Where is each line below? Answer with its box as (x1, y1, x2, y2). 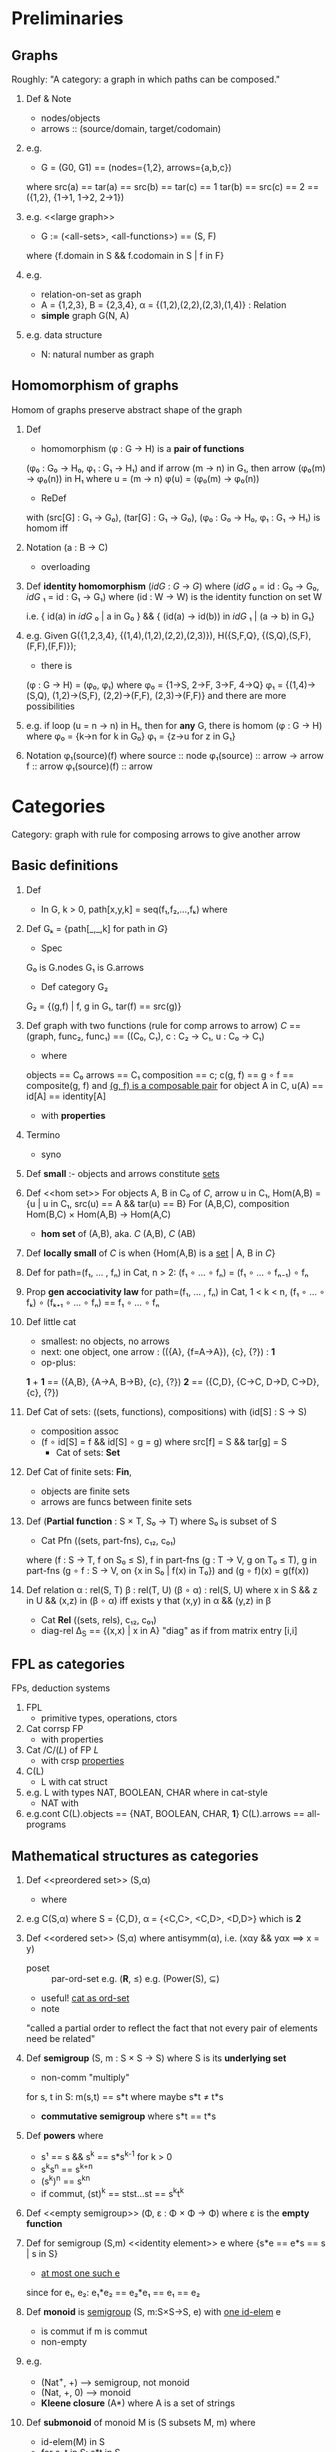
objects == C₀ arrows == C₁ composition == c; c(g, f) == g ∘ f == (25, 1068, 295, 1081)
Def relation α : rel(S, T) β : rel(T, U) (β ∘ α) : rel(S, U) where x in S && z (25, 1583, 318, 1596)
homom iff (25, 522, 69, 534)
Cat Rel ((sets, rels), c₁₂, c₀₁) (40, 1613, 158, 1626)
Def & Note (25, 93, 72, 104)
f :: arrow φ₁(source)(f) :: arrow (25, 760, 153, 772)
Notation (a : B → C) (25, 541, 109, 553)
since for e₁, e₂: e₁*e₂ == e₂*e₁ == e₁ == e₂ (25, 2286, 201, 2298)
